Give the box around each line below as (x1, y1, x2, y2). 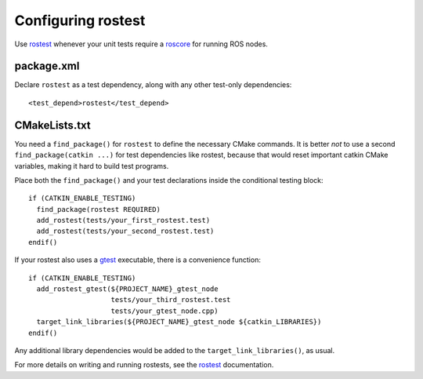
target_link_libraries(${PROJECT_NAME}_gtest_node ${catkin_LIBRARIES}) (36, 318, 322, 326)
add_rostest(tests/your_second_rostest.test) (36, 227, 215, 235)
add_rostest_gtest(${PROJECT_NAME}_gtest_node (36, 285, 219, 293)
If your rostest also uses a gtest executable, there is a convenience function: (14, 255, 262, 264)
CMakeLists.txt (14, 118, 92, 132)
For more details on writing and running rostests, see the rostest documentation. (14, 360, 274, 370)
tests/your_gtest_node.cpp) (110, 306, 219, 315)
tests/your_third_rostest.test (110, 295, 231, 304)
